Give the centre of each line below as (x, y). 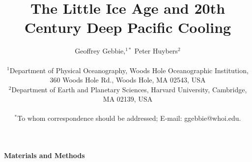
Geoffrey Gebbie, (100, 51)
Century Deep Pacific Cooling (128, 27)
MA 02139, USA (128, 99)
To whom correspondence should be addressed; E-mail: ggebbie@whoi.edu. (129, 118)
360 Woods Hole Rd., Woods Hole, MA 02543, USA (128, 80)
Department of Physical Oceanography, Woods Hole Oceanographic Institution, (129, 70)
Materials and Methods (44, 155)
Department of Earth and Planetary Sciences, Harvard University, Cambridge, (129, 89)
